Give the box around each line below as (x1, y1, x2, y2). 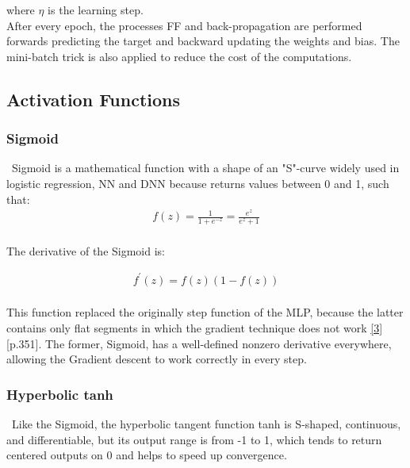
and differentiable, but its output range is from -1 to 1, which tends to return (6, 431, 382, 447)
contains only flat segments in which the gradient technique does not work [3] (6, 319, 383, 336)
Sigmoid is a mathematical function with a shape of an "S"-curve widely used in (11, 159, 400, 176)
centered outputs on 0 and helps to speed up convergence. (6, 447, 287, 463)
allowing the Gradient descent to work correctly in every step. (6, 351, 307, 367)
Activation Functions (6, 86, 181, 111)
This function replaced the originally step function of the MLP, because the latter (6, 304, 404, 320)
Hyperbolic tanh (6, 384, 113, 404)
